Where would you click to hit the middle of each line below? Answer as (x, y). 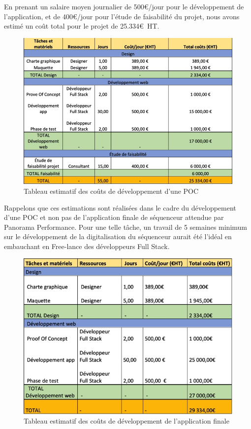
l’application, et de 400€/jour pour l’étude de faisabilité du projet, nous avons (122, 16)
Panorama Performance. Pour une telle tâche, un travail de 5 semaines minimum (126, 227)
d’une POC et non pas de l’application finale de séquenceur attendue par (114, 217)
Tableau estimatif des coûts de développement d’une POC (111, 191)
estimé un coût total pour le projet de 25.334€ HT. (82, 26)
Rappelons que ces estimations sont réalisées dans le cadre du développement (120, 207)
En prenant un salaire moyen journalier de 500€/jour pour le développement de (124, 6)
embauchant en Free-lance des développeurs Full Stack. (87, 246)
